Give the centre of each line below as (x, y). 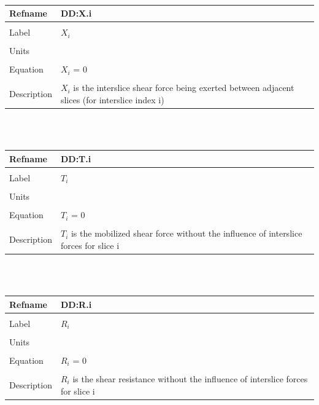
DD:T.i (76, 158)
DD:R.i (76, 304)
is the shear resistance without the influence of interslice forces (190, 378)
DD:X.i (76, 13)
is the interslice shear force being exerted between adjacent (184, 88)
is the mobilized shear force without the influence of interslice (186, 233)
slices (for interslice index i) (112, 100)
